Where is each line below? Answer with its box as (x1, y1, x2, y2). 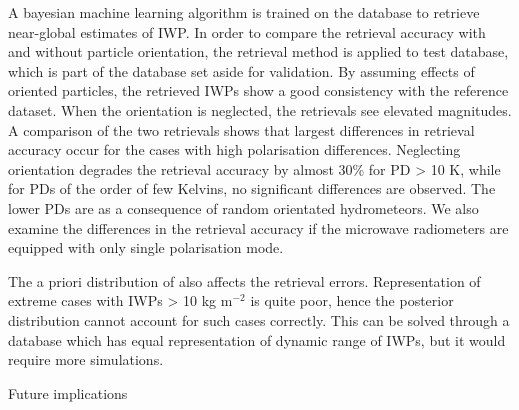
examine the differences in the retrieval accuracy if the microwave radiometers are (8, 217, 509, 238)
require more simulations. (8, 349, 164, 370)
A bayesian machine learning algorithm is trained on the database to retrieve (8, 2, 480, 22)
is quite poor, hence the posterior (250, 290, 454, 311)
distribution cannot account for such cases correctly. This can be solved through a (8, 309, 510, 330)
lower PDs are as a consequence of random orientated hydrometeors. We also (8, 197, 479, 218)
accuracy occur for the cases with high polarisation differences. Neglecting (8, 139, 461, 160)
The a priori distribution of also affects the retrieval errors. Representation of (8, 270, 481, 291)
